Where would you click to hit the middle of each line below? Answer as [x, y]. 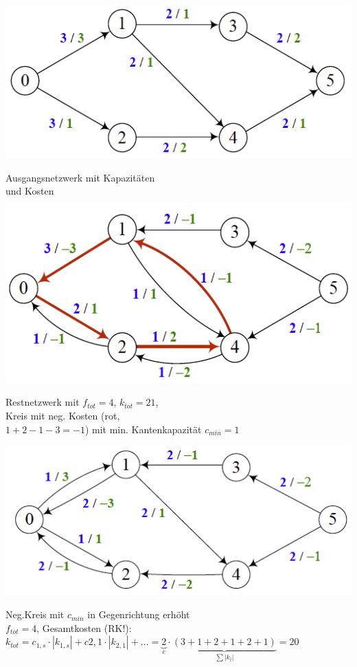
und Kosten [30, 191]
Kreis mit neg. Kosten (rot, [63, 416]
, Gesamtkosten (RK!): [84, 627]
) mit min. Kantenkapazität [143, 429]
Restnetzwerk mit [43, 402]
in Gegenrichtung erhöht [139, 614]
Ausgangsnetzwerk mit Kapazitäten [80, 177]
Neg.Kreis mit [35, 614]
